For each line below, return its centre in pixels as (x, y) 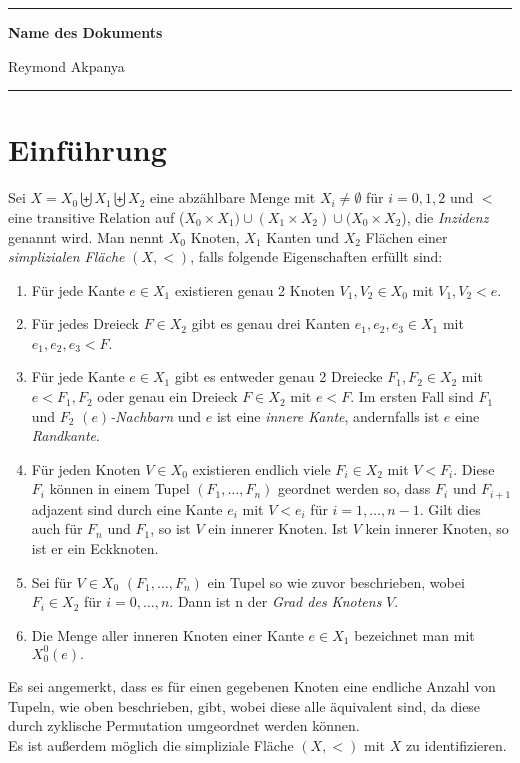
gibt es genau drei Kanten (271, 323)
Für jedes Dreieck (85, 323)
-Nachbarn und (156, 415)
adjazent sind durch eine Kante (127, 508)
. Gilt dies (450, 508)
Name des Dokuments (85, 32)
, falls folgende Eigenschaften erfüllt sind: (316, 256)
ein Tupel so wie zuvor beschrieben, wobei (336, 581)
